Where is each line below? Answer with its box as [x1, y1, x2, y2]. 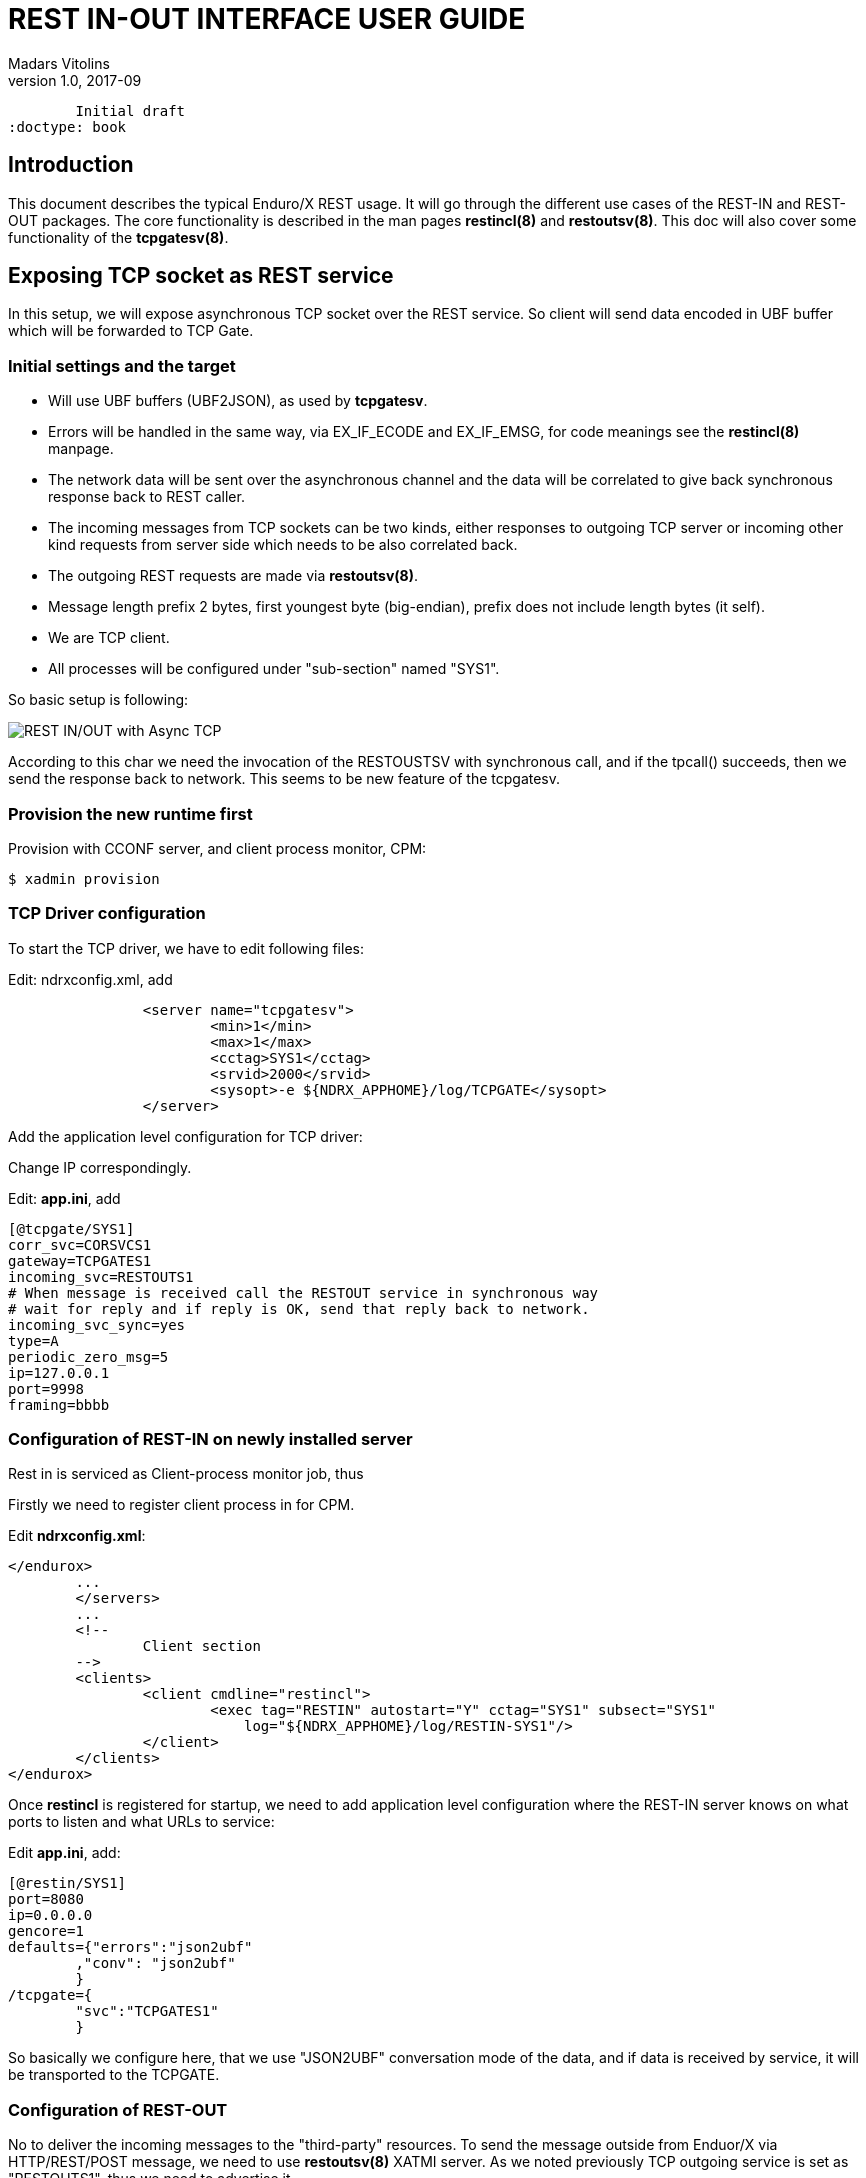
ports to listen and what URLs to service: [8, 1813, 275, 1831]
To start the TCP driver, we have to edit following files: [8, 939, 364, 957]
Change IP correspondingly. [8, 1158, 192, 1176]
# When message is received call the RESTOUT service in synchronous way [8, 1284, 599, 1301]
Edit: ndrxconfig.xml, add [8, 970, 173, 988]
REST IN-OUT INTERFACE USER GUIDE [8, 2, 526, 36]
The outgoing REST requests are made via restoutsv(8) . [48, 567, 419, 585]
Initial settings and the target [8, 355, 236, 376]
